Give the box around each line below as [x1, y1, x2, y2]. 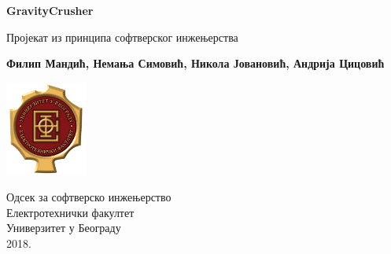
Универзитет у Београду [6, 219, 121, 236]
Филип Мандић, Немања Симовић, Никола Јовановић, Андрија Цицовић [6, 55, 385, 72]
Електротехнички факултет [6, 204, 135, 220]
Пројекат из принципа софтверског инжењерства [6, 28, 238, 45]
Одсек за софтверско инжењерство [6, 189, 172, 205]
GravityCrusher [6, 2, 94, 18]
